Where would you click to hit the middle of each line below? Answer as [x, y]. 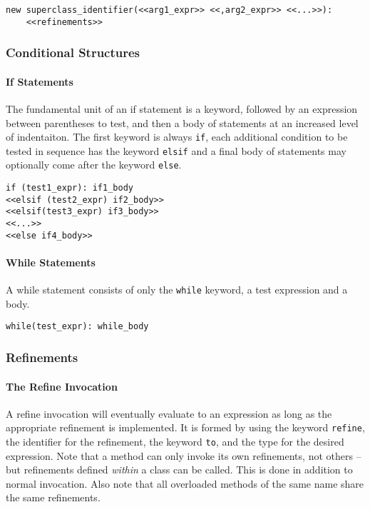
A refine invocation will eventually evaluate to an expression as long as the [169, 413]
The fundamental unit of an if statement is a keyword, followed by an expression [182, 108]
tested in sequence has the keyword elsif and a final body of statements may [176, 150]
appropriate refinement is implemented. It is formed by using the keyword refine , [185, 427]
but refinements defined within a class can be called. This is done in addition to [179, 470]
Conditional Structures [73, 52]
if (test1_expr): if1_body [70, 188]
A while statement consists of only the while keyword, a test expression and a [177, 290]
